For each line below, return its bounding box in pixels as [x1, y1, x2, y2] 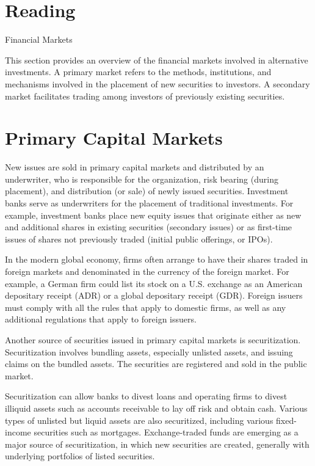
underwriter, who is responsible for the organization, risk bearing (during [5, 172, 278, 185]
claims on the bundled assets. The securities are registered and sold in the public [5, 357, 307, 370]
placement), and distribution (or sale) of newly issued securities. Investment [5, 184, 289, 197]
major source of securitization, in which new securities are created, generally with [5, 437, 310, 450]
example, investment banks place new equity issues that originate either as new [5, 208, 302, 221]
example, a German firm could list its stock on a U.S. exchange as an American [5, 277, 303, 289]
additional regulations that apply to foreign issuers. [5, 313, 197, 326]
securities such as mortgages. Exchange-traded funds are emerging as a [34, 426, 299, 439]
